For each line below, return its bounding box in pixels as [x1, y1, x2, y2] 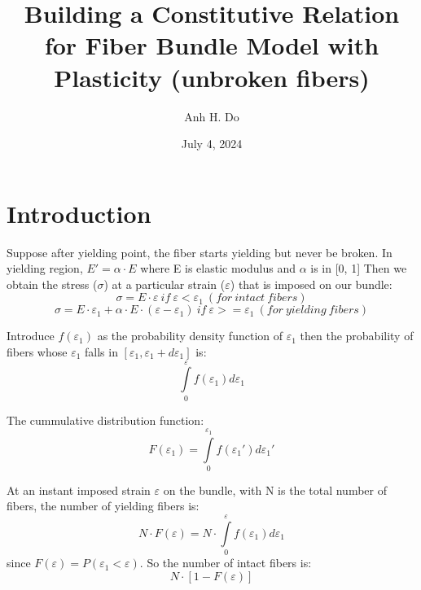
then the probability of [300, 327, 414, 344]
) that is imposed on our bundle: [230, 275, 392, 292]
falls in [85, 343, 118, 360]
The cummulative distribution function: [7, 411, 204, 428]
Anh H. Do [184, 107, 239, 125]
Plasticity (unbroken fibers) [54, 60, 370, 94]
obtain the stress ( [7, 275, 98, 292]
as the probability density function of [97, 327, 283, 344]
